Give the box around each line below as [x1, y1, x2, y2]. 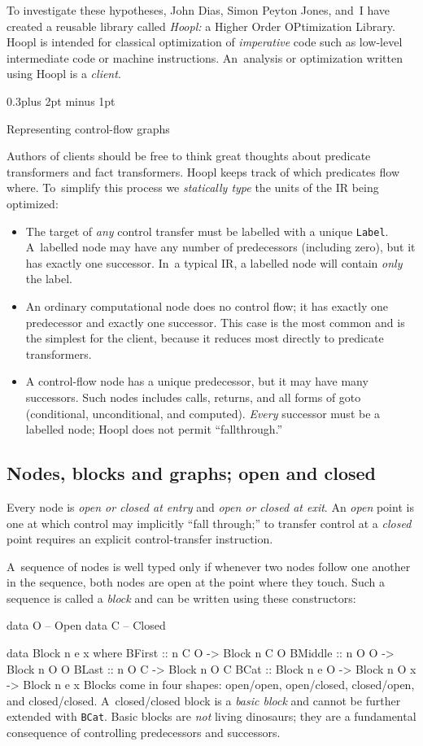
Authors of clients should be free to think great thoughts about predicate [7, 147, 371, 164]
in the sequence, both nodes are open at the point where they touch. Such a [7, 574, 385, 591]
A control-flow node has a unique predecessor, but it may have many [25, 373, 368, 390]
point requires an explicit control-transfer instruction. [7, 530, 273, 548]
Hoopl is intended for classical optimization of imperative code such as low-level [7, 33, 403, 50]
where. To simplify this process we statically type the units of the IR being [7, 179, 379, 196]
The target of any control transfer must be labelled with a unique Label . [25, 222, 389, 239]
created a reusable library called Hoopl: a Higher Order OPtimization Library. [7, 17, 395, 34]
